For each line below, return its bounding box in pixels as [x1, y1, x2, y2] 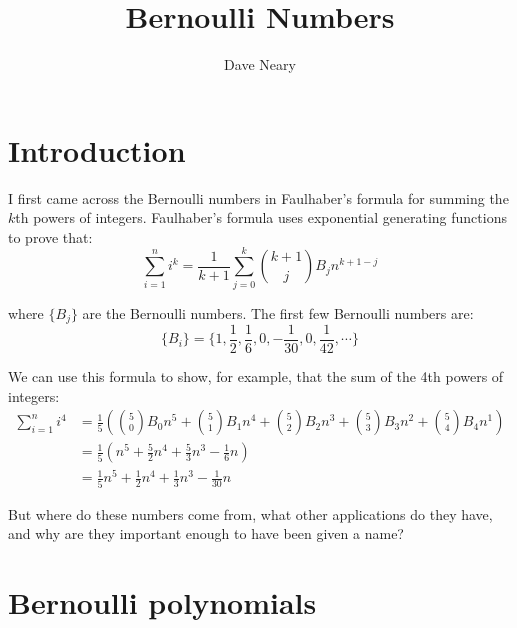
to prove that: [8, 226, 93, 247]
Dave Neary [224, 54, 296, 75]
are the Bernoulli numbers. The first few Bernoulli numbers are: [82, 302, 474, 323]
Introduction [8, 129, 186, 170]
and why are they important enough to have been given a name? [8, 523, 404, 544]
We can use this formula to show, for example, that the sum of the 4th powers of [8, 366, 504, 387]
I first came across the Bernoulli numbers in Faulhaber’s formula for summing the [8, 187, 509, 208]
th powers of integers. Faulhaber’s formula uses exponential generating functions [15, 207, 507, 228]
